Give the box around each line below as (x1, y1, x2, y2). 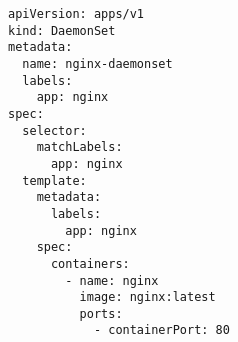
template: (22, 173, 87, 188)
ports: (79, 306, 123, 321)
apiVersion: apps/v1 (8, 7, 145, 21)
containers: (50, 256, 130, 271)
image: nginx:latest (79, 290, 216, 305)
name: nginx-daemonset (22, 56, 173, 71)
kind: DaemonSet (8, 23, 116, 38)
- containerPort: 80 (93, 323, 230, 338)
